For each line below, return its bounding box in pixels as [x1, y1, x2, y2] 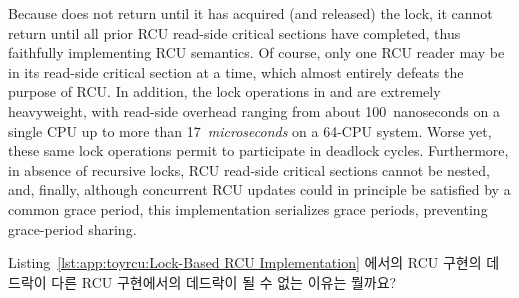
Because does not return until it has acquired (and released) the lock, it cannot [8, 3, 493, 23]
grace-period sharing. [8, 218, 137, 239]
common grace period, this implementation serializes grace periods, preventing [8, 198, 488, 219]
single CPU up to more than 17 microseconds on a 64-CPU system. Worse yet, [8, 120, 492, 141]
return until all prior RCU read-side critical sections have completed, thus [8, 22, 461, 43]
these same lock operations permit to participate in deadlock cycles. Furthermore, [8, 140, 509, 161]
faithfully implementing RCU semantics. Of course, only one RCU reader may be [8, 42, 505, 63]
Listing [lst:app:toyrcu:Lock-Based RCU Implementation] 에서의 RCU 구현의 [8, 252, 482, 273]
